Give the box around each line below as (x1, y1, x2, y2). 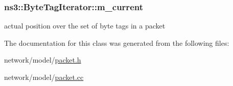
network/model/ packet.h (4, 54, 81, 65)
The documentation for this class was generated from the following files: (4, 37, 229, 48)
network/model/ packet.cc (4, 72, 84, 82)
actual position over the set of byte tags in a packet (4, 20, 166, 31)
